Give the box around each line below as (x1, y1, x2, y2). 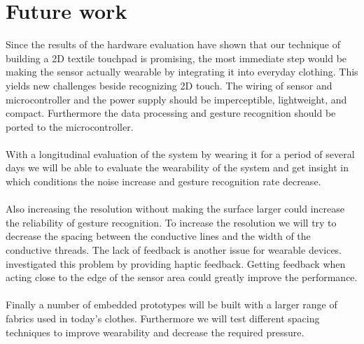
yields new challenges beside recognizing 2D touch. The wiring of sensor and (6, 78, 332, 92)
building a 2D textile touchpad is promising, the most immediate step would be (6, 50, 347, 65)
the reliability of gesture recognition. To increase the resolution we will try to (6, 215, 337, 229)
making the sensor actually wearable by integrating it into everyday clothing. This (6, 64, 358, 79)
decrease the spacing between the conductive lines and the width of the (6, 229, 311, 243)
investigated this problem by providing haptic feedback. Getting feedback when (6, 256, 346, 271)
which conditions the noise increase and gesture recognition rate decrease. (6, 174, 321, 189)
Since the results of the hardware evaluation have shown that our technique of (6, 37, 340, 52)
